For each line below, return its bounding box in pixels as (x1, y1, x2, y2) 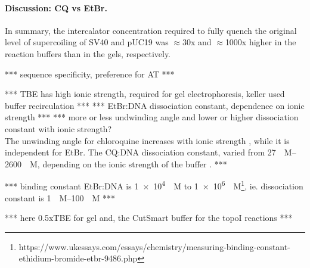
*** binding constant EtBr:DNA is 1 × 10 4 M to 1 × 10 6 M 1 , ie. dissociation (5, 178, 303, 192)
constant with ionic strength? (5, 122, 112, 135)
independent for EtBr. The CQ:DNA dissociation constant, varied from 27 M (5, 146, 292, 158)
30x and (182, 36, 212, 48)
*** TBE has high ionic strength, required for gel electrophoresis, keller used (5, 88, 285, 100)
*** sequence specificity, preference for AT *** (5, 67, 175, 80)
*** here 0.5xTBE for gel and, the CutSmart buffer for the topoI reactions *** (5, 211, 293, 224)
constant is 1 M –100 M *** (5, 191, 115, 204)
